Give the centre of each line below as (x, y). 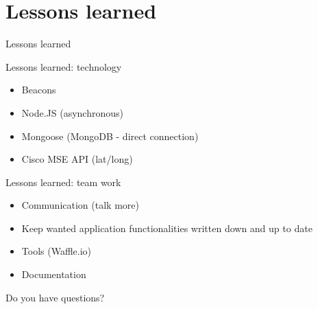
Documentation (54, 274)
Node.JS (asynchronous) (72, 112)
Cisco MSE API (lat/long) (77, 159)
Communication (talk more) (80, 205)
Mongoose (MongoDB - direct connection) (110, 136)
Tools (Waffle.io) (56, 251)
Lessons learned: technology (64, 66)
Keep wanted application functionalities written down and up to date (167, 228)
